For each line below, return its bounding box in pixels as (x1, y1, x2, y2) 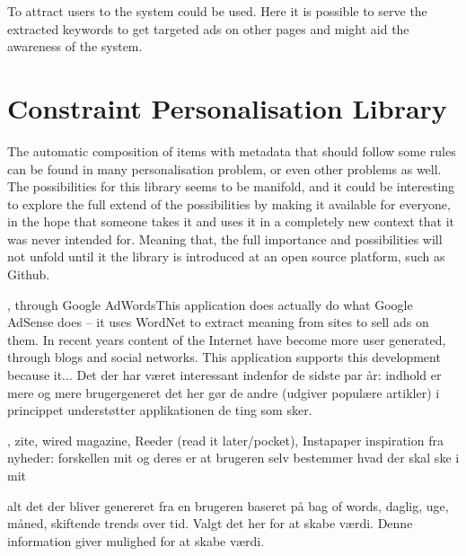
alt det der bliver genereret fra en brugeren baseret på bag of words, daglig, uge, (7, 496, 449, 515)
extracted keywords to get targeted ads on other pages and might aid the (7, 19, 409, 38)
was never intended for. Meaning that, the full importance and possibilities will (7, 229, 443, 248)
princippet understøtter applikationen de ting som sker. (7, 401, 312, 419)
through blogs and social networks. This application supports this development (7, 348, 441, 366)
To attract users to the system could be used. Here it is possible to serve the (7, 2, 427, 20)
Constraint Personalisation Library (7, 89, 447, 126)
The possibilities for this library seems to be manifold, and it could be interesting (7, 177, 455, 196)
